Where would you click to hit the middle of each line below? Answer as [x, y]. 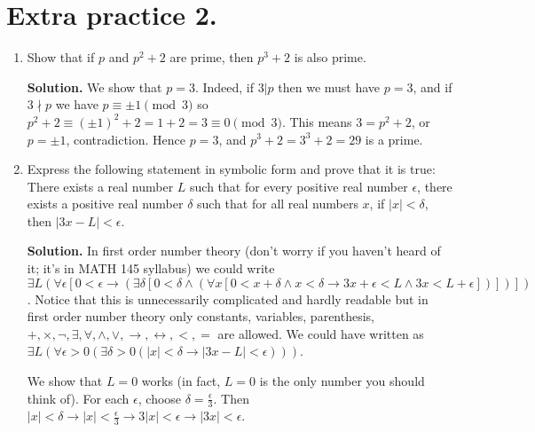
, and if [433, 86]
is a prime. [394, 139]
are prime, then [212, 57]
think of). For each [78, 398]
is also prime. [330, 57]
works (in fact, [181, 381]
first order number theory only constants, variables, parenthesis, [201, 316]
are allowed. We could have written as [321, 333]
